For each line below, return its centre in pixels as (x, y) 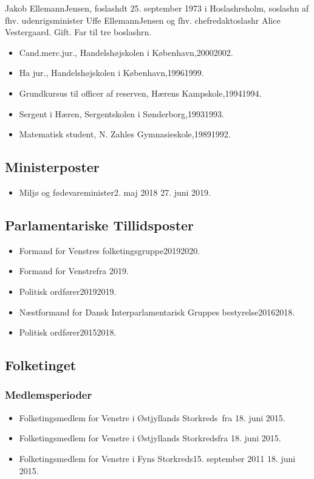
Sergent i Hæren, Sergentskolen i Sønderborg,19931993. (121, 113)
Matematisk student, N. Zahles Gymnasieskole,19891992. (125, 134)
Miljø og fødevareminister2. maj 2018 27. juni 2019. (115, 192)
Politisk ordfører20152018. (68, 332)
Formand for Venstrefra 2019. (74, 271)
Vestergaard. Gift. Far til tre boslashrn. (78, 32)
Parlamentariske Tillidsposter (100, 225)
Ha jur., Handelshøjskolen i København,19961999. (111, 73)
